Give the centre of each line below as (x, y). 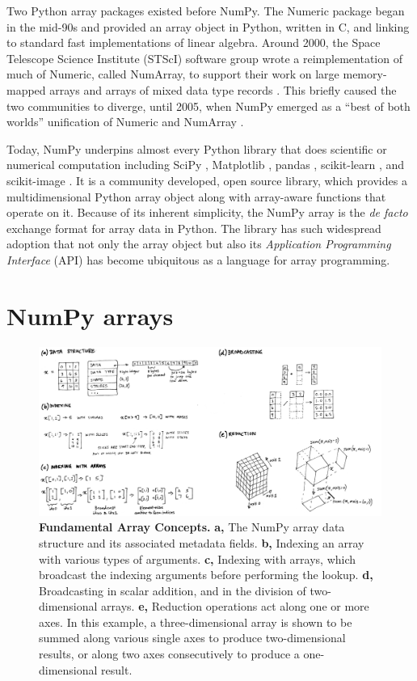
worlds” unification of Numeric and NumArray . (125, 122)
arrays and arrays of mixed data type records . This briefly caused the (223, 89)
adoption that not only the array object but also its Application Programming (199, 244)
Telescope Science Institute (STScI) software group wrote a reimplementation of (204, 58)
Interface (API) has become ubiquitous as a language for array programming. (198, 259)
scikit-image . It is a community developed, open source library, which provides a (207, 180)
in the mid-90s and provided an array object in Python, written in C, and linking (208, 26)
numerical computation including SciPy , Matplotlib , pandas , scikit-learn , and (206, 165)
